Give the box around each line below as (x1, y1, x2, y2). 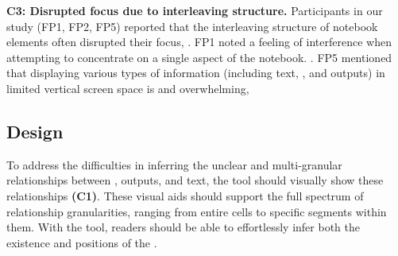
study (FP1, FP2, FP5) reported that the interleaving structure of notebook (6, 17, 378, 34)
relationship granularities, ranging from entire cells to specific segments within (6, 203, 387, 219)
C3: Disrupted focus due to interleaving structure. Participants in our (6, 2, 383, 18)
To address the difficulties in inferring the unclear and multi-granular (6, 156, 342, 173)
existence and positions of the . (6, 234, 157, 250)
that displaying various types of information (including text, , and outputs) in (6, 64, 385, 81)
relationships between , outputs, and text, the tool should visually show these (6, 172, 384, 188)
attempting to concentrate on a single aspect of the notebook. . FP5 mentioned (6, 48, 392, 65)
